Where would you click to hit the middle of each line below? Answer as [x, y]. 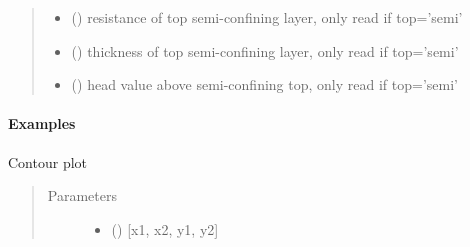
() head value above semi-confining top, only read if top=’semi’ [264, 84]
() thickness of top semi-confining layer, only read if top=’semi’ [265, 50]
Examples [42, 123]
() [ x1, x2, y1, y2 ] [165, 228]
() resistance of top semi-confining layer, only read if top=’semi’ [267, 17]
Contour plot [48, 161]
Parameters [82, 195]
